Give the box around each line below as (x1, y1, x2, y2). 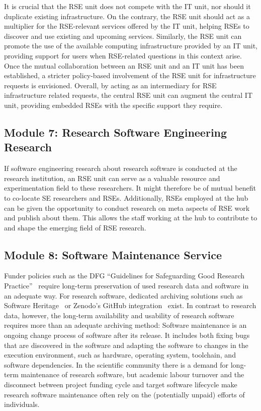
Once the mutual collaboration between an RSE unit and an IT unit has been (4, 60, 244, 71)
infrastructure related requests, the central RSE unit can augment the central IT (4, 90, 253, 100)
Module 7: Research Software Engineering (4, 124, 227, 140)
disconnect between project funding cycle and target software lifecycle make (4, 379, 237, 390)
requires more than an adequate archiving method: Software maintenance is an (4, 320, 247, 330)
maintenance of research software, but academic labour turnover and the (21, 369, 244, 380)
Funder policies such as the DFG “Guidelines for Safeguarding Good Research (4, 270, 245, 281)
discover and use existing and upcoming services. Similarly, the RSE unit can (4, 30, 242, 41)
